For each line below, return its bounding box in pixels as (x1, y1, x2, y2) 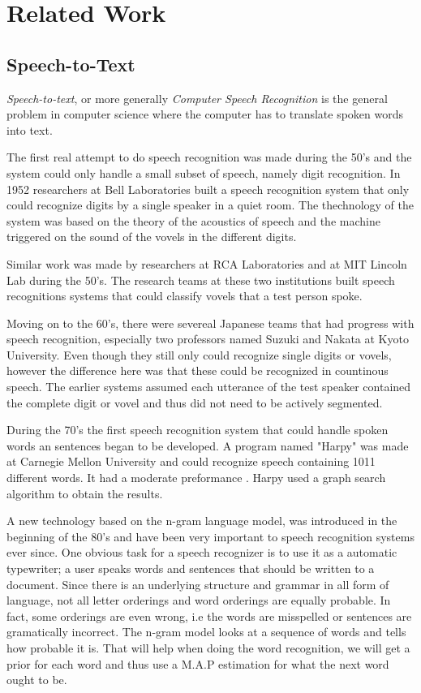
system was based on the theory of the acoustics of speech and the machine (6, 212, 380, 229)
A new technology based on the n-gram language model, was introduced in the (6, 512, 397, 529)
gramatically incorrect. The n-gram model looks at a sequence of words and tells (6, 623, 406, 640)
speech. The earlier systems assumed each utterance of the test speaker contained (6, 378, 411, 395)
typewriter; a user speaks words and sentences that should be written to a (6, 560, 375, 577)
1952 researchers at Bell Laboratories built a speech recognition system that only (6, 180, 410, 197)
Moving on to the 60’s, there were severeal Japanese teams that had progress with (6, 314, 415, 331)
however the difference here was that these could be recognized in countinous (6, 362, 389, 379)
